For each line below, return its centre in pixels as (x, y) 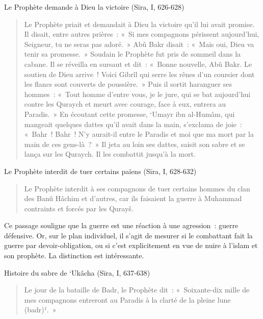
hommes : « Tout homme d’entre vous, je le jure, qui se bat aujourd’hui (137, 94)
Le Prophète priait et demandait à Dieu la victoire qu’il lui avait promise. (139, 24)
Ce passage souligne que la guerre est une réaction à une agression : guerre (121, 225)
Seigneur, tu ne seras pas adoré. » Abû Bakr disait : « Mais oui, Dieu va (139, 44)
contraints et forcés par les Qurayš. (79, 208)
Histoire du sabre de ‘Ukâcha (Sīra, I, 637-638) (77, 272)
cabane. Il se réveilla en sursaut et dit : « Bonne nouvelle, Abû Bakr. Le (138, 64)
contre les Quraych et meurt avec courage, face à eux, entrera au (125, 104)
